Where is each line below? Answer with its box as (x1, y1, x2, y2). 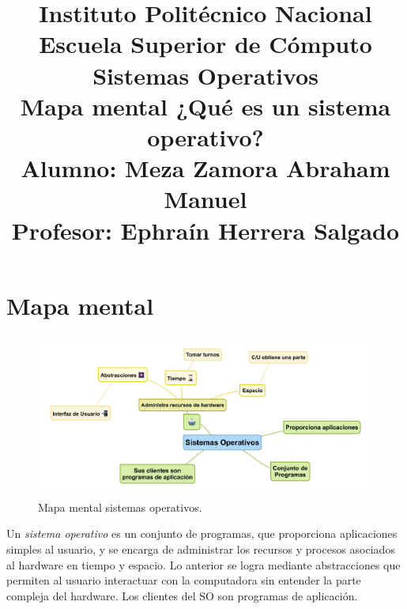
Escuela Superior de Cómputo (39, 28, 372, 60)
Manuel (164, 183, 247, 215)
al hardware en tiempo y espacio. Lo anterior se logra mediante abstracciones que (6, 556, 401, 573)
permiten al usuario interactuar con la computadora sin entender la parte (6, 572, 361, 588)
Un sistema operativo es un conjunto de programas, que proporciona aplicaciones (6, 525, 398, 542)
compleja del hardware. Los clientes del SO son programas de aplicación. (6, 587, 358, 603)
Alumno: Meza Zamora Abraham (21, 152, 390, 184)
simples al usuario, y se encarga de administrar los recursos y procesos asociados (6, 541, 395, 558)
